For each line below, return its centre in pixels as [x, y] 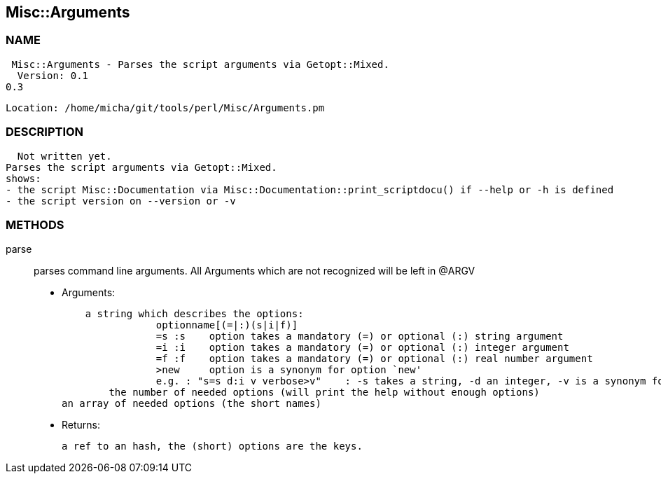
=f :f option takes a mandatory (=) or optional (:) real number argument [374, 359]
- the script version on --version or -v [121, 201]
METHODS [35, 224]
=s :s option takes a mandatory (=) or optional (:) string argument [360, 336]
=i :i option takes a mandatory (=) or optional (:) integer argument [362, 348]
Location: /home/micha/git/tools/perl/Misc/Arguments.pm [165, 107]
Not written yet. [64, 156]
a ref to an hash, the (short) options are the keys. [212, 446]
